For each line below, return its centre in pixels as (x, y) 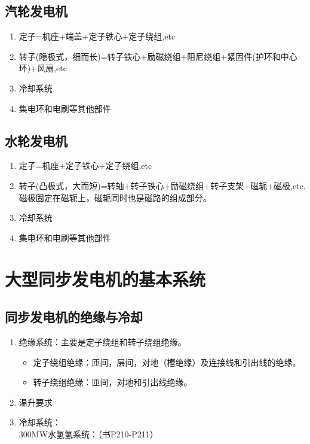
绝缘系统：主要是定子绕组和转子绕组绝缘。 (102, 341)
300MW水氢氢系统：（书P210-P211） (88, 434)
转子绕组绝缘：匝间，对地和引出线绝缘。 (113, 382)
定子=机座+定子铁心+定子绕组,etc (85, 165)
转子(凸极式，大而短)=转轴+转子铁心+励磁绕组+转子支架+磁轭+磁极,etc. (162, 185)
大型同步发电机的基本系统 (105, 279)
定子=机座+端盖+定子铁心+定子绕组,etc (97, 36)
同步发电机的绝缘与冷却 (74, 317)
